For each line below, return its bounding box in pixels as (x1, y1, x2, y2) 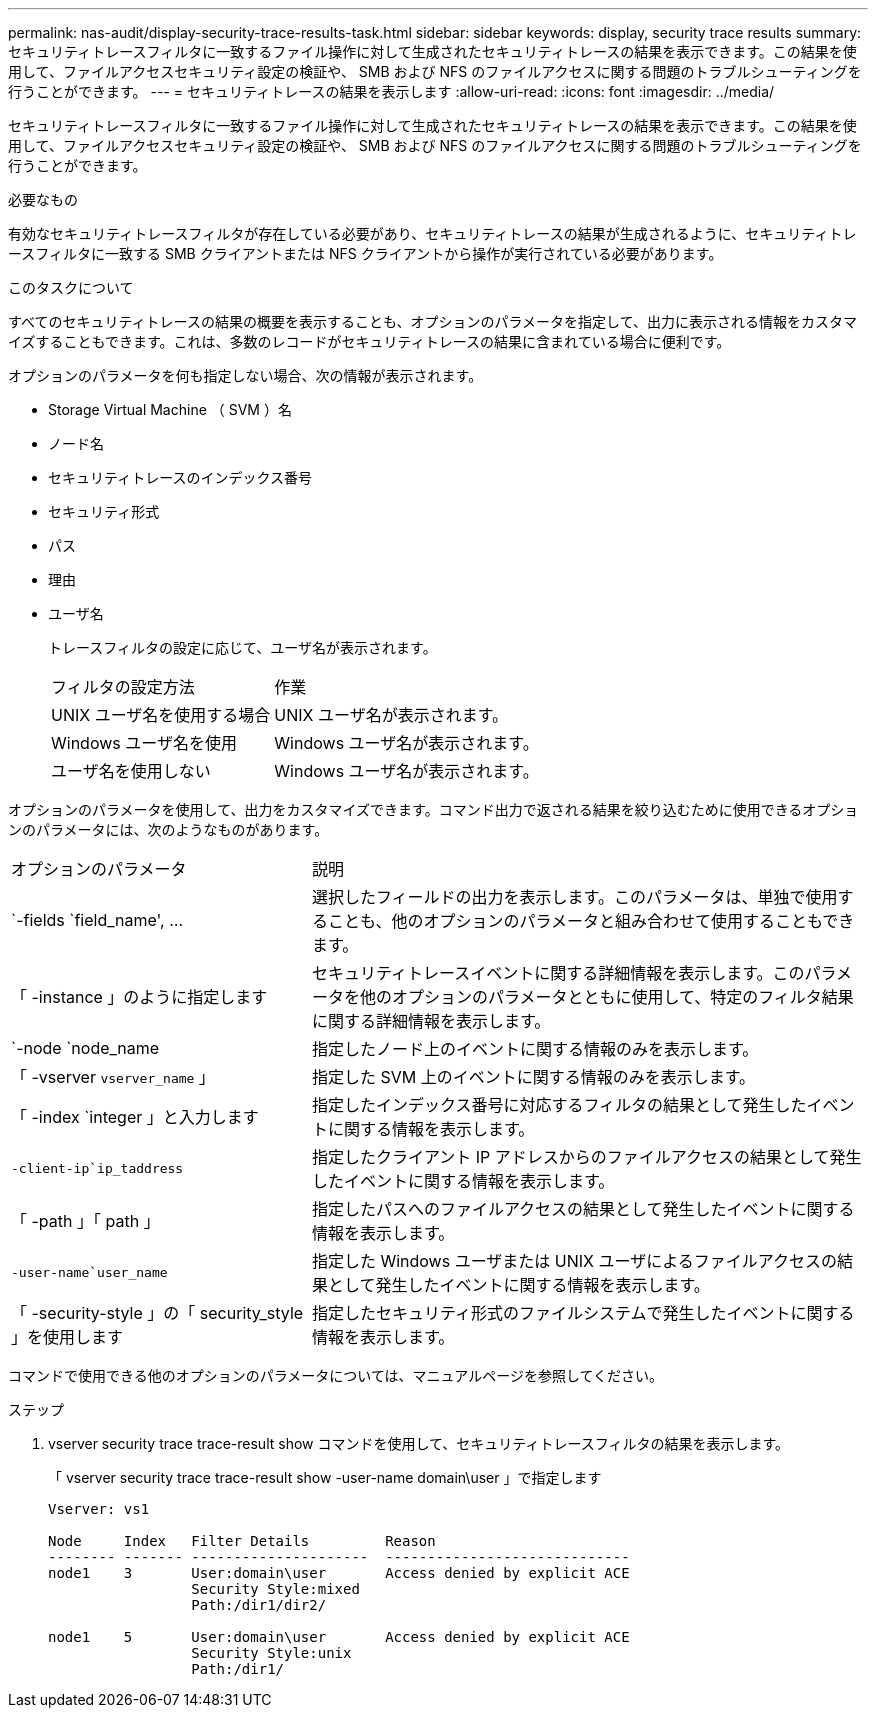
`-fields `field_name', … (11, 910, 184, 930)
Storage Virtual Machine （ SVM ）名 (48, 401, 292, 418)
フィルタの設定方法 (51, 677, 195, 697)
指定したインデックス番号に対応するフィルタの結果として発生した (311, 1095, 807, 1115)
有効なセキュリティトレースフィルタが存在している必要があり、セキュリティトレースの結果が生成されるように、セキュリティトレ (8, 225, 857, 242)
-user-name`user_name (11, 1264, 168, 1280)
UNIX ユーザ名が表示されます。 (274, 705, 509, 725)
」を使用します (11, 1327, 124, 1347)
